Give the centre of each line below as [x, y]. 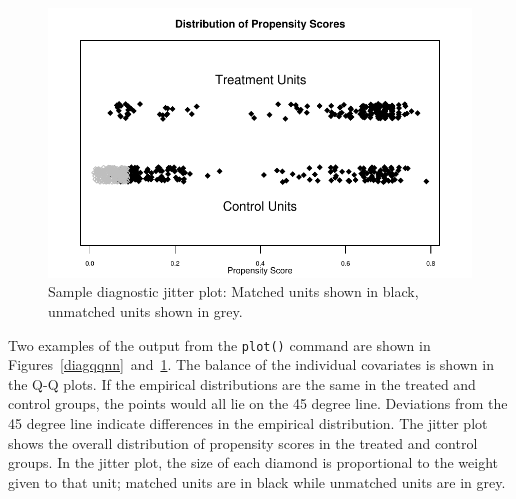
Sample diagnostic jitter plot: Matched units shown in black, [233, 291]
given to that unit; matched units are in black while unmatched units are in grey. [257, 481]
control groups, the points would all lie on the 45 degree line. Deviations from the [258, 403]
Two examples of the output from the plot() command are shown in [219, 344]
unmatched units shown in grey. [145, 311]
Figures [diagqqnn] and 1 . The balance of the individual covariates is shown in [251, 364]
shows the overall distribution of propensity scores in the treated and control [243, 442]
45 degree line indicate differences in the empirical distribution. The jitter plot [248, 423]
